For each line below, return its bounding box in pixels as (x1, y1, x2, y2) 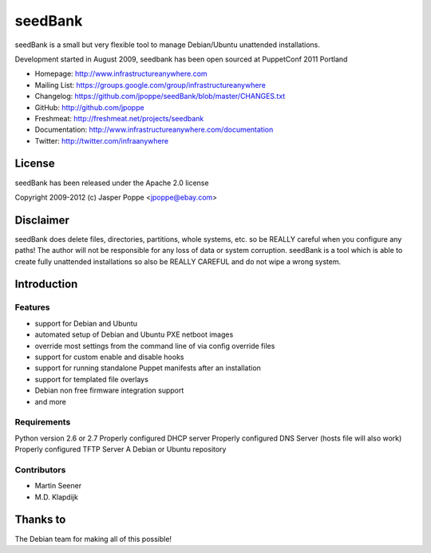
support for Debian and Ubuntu (34, 318, 137, 328)
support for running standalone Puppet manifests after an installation (34, 363, 261, 373)
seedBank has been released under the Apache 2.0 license (14, 178, 209, 188)
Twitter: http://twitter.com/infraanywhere (34, 136, 169, 145)
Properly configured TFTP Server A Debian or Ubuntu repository (14, 444, 227, 454)
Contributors (14, 464, 66, 475)
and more (34, 397, 67, 406)
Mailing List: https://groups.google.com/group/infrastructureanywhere (34, 80, 267, 89)
